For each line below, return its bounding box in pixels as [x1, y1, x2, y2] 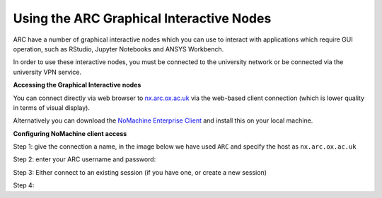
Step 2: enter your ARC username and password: [13, 155, 156, 163]
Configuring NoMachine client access [13, 129, 127, 137]
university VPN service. [13, 68, 81, 76]
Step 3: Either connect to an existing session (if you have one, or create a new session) [13, 168, 267, 176]
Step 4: [13, 181, 35, 190]
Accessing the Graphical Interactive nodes [13, 81, 141, 89]
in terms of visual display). [13, 103, 90, 112]
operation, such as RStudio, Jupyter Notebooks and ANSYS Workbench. [13, 44, 224, 53]
